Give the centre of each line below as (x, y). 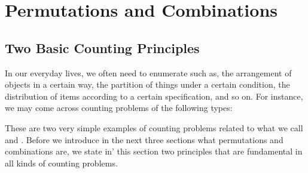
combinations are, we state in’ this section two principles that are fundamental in (154, 151)
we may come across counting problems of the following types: (119, 108)
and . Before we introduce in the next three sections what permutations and (144, 139)
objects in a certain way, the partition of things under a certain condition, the (147, 84)
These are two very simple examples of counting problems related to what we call (154, 127)
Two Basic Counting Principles (102, 47)
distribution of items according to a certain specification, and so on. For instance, (154, 96)
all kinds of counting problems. (61, 163)
